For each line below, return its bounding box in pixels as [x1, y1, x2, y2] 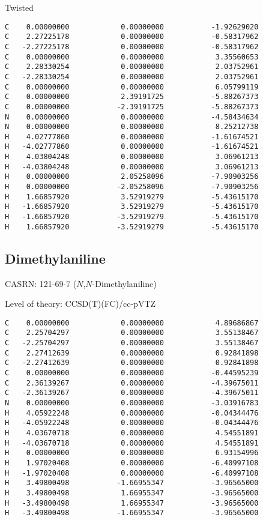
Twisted [5, 1, 34, 13]
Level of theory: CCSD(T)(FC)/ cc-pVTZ [5, 297, 156, 310]
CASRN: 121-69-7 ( [5, 277, 77, 289]
